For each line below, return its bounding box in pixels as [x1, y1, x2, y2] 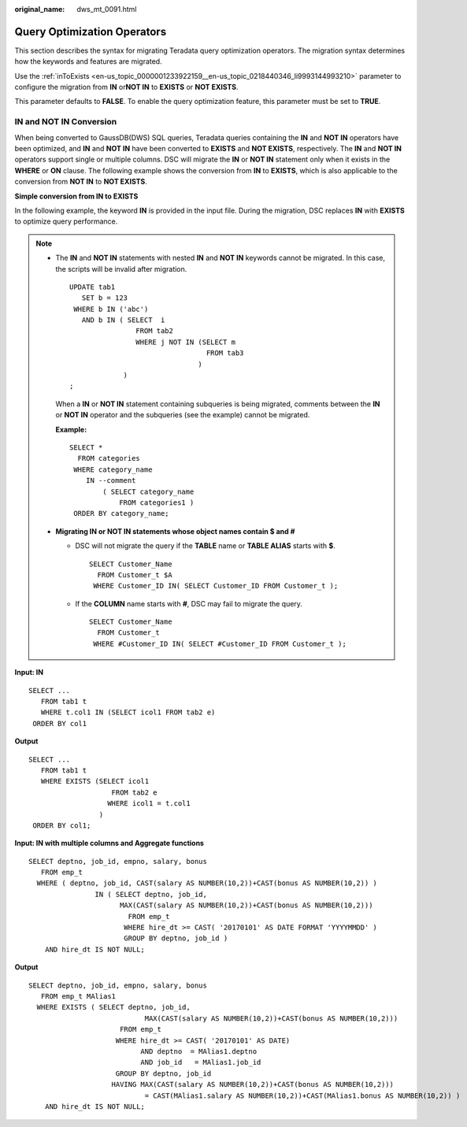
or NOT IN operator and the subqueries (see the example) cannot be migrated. [55, 410, 310, 420]
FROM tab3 [206, 349, 244, 358]
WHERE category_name [73, 465, 153, 474]
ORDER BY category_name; [73, 509, 169, 518]
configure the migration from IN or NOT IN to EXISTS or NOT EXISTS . [14, 83, 239, 92]
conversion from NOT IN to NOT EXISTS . [14, 177, 147, 187]
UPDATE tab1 [69, 282, 116, 291]
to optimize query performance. [14, 217, 118, 226]
